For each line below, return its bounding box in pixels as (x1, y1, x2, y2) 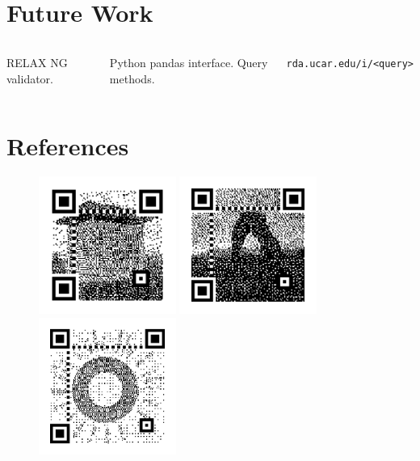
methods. (109, 70, 155, 87)
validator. (6, 70, 54, 87)
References (6, 129, 129, 162)
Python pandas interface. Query (109, 54, 268, 71)
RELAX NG (6, 54, 68, 71)
